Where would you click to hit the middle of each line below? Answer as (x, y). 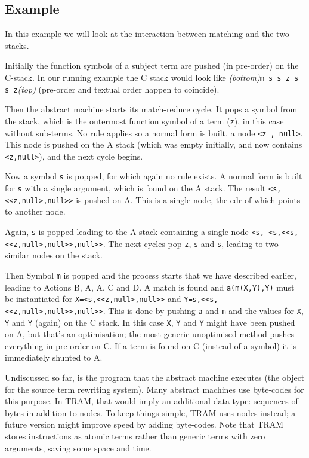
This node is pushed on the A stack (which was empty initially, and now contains (154, 144)
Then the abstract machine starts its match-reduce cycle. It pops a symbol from (151, 109)
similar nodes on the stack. (54, 255)
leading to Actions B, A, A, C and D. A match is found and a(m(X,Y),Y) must (150, 287)
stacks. (17, 45)
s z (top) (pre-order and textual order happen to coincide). (112, 89)
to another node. (35, 211)
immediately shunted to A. (54, 357)
